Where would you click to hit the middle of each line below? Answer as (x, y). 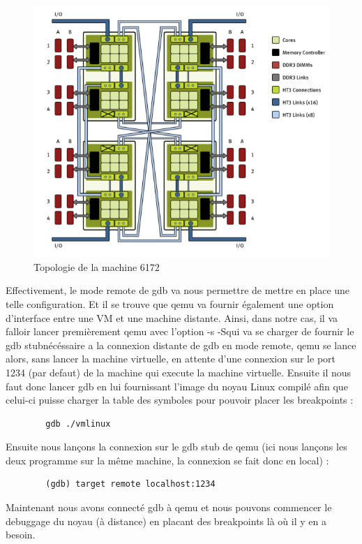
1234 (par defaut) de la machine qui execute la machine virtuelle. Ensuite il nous (179, 372)
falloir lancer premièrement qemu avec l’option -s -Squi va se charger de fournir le (180, 331)
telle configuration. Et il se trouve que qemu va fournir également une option (170, 303)
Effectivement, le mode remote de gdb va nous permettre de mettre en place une (178, 290)
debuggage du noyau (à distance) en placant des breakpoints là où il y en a (166, 521)
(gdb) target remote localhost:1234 (130, 484)
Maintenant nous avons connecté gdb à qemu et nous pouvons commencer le (169, 507)
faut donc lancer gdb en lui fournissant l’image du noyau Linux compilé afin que (177, 386)
